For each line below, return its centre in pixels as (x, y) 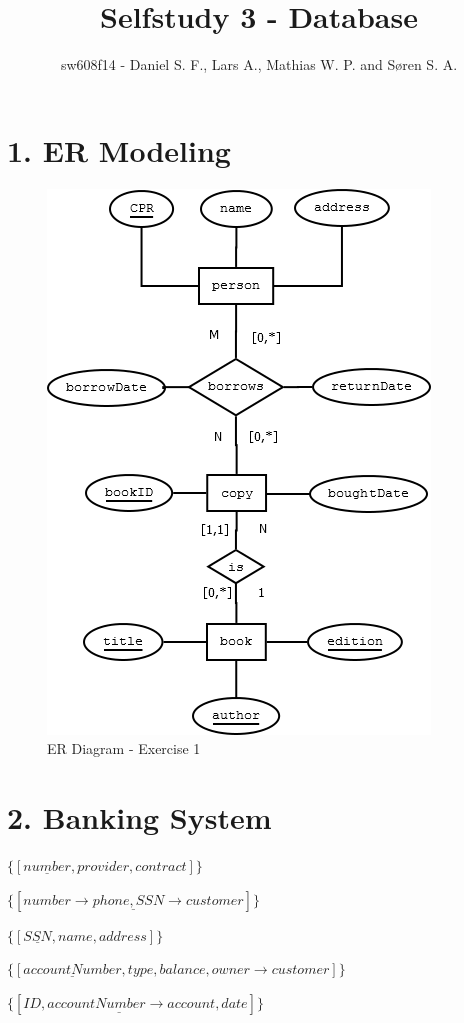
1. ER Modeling (119, 149)
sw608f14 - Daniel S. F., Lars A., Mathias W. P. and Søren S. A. (259, 64)
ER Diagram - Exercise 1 (124, 748)
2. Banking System (139, 817)
